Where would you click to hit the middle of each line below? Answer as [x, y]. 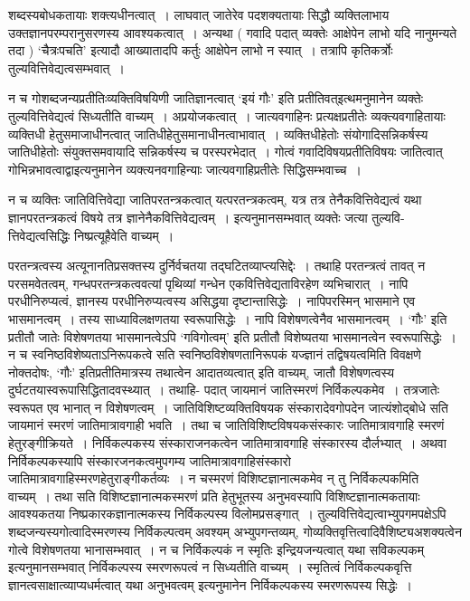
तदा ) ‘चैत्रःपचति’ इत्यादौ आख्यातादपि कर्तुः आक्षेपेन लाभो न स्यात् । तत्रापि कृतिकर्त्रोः [201, 50]
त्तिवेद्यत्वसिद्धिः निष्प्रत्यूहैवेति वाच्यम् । [91, 235]
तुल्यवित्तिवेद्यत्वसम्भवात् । [66, 67]
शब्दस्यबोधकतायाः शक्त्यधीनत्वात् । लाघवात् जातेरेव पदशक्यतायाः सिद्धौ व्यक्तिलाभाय [199, 14]
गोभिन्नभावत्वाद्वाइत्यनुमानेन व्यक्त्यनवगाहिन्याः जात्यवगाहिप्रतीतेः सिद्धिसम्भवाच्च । [185, 169]
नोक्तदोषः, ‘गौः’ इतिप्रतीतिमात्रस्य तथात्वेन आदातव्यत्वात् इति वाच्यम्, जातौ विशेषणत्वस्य [202, 372]
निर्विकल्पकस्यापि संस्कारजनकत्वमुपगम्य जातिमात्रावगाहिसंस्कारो [150, 460]
